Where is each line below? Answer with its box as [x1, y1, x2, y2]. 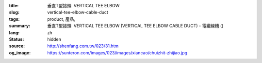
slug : [9, 10, 19, 15]
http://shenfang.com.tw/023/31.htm [47, 43, 119, 49]
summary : [9, 23, 31, 29]
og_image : [9, 50, 31, 55]
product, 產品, [47, 16, 75, 22]
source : [9, 43, 25, 49]
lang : [9, 29, 20, 36]
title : [9, 3, 19, 8]
